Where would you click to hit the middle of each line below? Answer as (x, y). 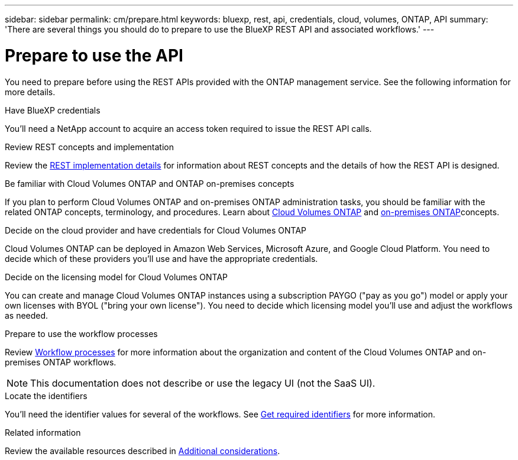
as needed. (27, 315)
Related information (43, 432)
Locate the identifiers (46, 396)
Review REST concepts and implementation (90, 147)
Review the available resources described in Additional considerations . (143, 451)
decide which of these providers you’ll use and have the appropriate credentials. (161, 258)
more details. (30, 92)
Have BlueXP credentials (53, 110)
